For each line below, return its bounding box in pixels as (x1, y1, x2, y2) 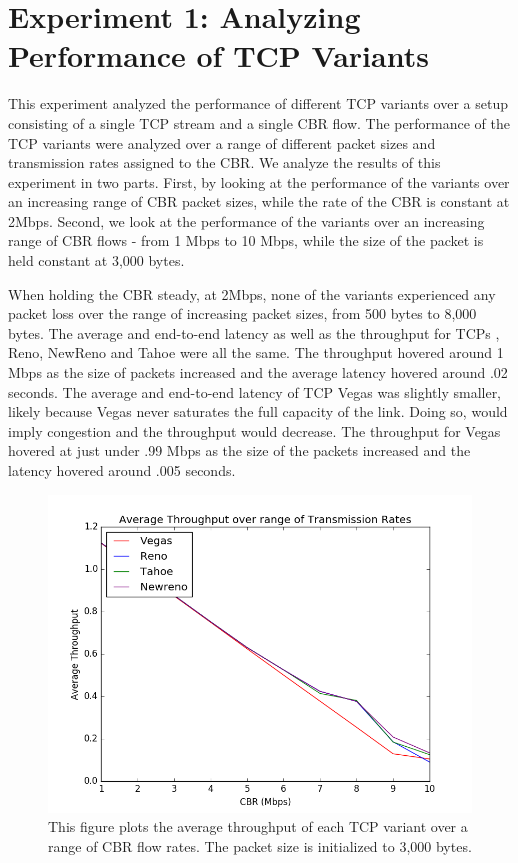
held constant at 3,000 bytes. (8, 250, 185, 271)
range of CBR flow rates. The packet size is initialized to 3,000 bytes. (48, 835, 472, 856)
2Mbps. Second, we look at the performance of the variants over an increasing (8, 210, 485, 231)
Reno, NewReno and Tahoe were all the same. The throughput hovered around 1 (8, 342, 504, 363)
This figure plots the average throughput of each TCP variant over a (48, 816, 468, 837)
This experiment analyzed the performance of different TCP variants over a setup (8, 93, 508, 114)
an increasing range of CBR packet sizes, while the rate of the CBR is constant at (8, 191, 510, 212)
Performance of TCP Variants (8, 35, 429, 76)
